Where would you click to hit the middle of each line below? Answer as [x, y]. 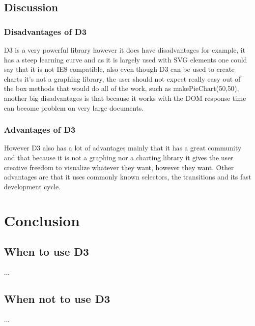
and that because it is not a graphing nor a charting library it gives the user [119, 157]
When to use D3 [47, 252]
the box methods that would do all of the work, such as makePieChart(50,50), [122, 88]
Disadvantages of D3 [45, 31]
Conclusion [42, 220]
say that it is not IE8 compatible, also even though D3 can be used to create [119, 69]
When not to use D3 [57, 298]
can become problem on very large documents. [74, 107]
